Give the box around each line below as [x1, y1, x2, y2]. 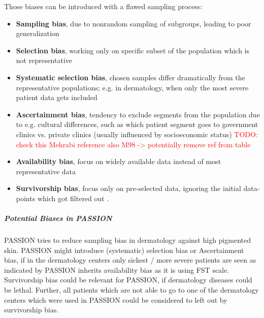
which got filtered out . [37, 193, 109, 203]
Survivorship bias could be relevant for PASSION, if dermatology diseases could [4, 274, 252, 285]
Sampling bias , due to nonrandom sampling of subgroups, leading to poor [16, 18, 251, 28]
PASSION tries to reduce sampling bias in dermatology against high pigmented [4, 235, 251, 245]
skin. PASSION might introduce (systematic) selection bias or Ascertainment [4, 244, 244, 255]
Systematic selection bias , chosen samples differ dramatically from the [16, 72, 245, 82]
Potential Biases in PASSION [4, 213, 112, 224]
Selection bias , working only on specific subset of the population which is [16, 45, 249, 55]
